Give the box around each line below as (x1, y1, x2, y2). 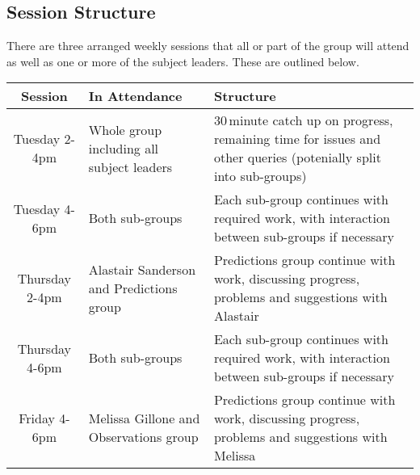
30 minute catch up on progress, (213, 111, 393, 130)
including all (88, 138, 159, 158)
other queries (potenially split (213, 148, 381, 167)
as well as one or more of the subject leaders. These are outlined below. (6, 53, 359, 69)
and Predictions (88, 278, 178, 297)
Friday (19, 409, 55, 428)
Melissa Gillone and (88, 409, 200, 428)
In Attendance (88, 86, 183, 106)
